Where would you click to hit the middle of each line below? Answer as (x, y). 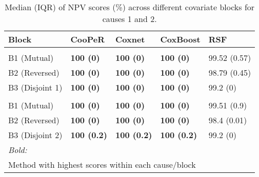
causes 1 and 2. (129, 19)
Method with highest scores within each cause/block (102, 164)
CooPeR (87, 39)
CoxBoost (180, 39)
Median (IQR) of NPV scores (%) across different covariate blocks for (130, 7)
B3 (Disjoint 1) (35, 87)
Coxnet (130, 39)
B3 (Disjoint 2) (35, 135)
